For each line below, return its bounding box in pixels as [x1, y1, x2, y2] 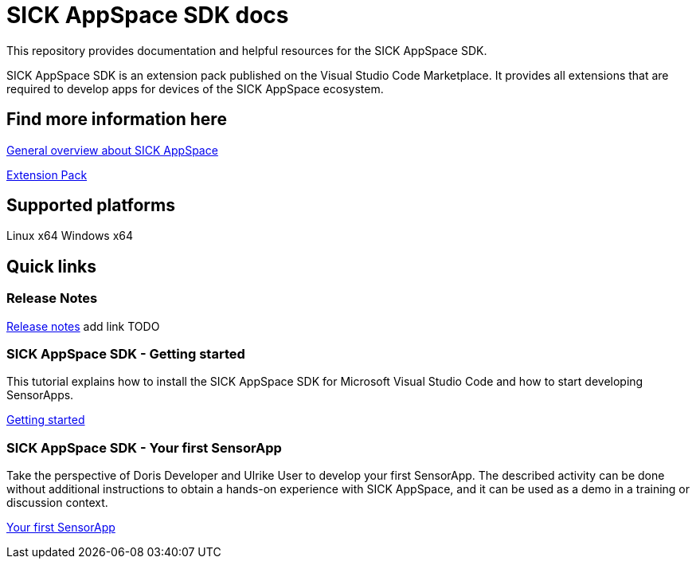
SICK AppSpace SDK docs [6, 2, 289, 29]
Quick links [6, 256, 96, 277]
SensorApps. [6, 388, 74, 402]
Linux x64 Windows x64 [6, 229, 134, 243]
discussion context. [6, 496, 108, 510]
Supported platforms [6, 195, 175, 216]
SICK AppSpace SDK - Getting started [6, 346, 245, 363]
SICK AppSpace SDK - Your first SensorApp [6, 439, 282, 456]
